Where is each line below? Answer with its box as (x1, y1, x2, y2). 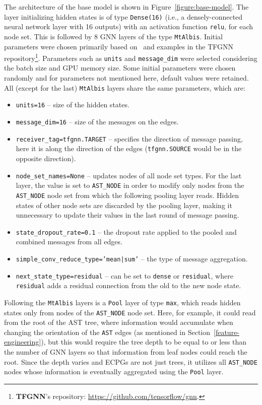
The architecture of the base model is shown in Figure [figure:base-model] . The (4, 2, 249, 12)
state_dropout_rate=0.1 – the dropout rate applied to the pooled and (16, 226, 237, 237)
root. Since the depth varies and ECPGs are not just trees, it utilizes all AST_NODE (4, 356, 257, 367)
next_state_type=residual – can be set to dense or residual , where (16, 270, 233, 281)
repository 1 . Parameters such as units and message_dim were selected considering (4, 51, 257, 63)
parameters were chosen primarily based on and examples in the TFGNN (4, 41, 233, 51)
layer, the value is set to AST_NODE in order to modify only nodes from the (16, 180, 244, 190)
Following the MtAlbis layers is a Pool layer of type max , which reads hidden (4, 297, 241, 307)
